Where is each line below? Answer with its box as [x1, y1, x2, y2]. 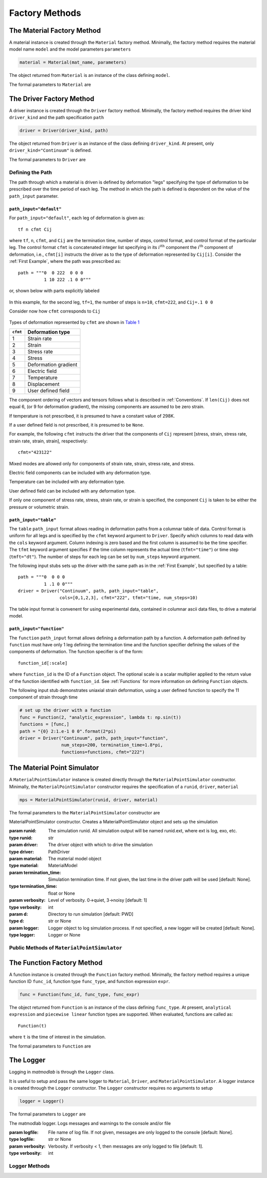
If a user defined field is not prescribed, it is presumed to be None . [9, 422, 144, 428]
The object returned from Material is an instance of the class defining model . [9, 72, 171, 78]
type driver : [9, 849, 34, 855]
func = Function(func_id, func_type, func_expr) [19, 992, 140, 997]
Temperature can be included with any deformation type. [9, 479, 126, 485]
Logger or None [48, 932, 81, 938]
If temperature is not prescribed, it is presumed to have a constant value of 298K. [9, 413, 175, 419]
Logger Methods [9, 1162, 50, 1169]
